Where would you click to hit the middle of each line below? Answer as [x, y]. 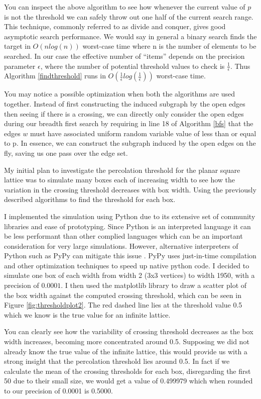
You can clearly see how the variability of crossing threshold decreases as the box [129, 331]
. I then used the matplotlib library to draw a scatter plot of [154, 285]
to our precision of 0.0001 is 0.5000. [58, 391]
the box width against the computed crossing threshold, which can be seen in [123, 295]
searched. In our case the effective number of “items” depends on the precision [124, 56]
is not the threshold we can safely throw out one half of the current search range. [129, 16]
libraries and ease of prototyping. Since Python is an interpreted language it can [127, 226]
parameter [20, 66]
